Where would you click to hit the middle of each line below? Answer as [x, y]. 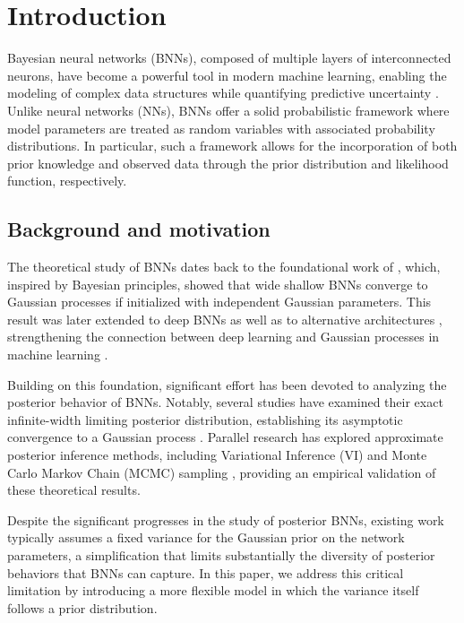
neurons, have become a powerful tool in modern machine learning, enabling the [227, 75]
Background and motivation [139, 229]
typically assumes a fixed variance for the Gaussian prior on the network [206, 537]
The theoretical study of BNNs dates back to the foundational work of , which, [224, 267]
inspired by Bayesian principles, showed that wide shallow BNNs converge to [218, 284]
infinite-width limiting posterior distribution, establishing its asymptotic [205, 419]
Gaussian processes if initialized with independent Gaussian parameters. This [219, 302]
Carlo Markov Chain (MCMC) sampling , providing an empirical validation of [222, 472]
